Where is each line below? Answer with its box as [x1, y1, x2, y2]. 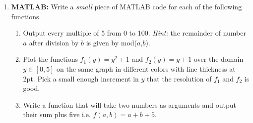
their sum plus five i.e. [23, 109, 91, 120]
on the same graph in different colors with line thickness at [57, 63, 236, 74]
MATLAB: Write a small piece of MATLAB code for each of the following [11, 1, 242, 11]
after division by [29, 37, 79, 47]
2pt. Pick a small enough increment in [23, 73, 139, 83]
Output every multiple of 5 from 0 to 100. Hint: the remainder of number [23, 28, 246, 38]
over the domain [193, 54, 244, 64]
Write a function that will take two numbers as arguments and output [23, 99, 236, 110]
